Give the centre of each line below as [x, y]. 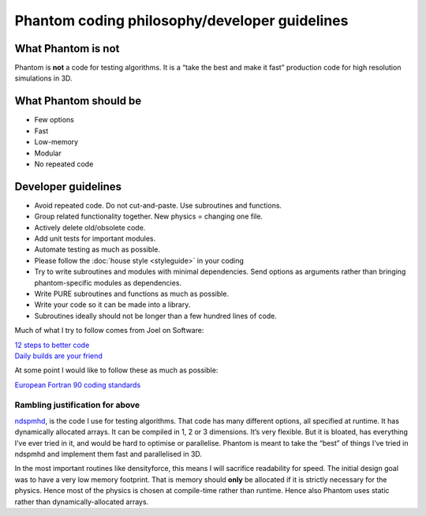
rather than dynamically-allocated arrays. [82, 502]
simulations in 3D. [43, 78]
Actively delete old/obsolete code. [90, 227]
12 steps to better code [52, 345]
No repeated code [64, 164]
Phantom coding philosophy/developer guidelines [181, 21]
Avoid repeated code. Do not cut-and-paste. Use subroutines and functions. [158, 205]
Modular [48, 153]
